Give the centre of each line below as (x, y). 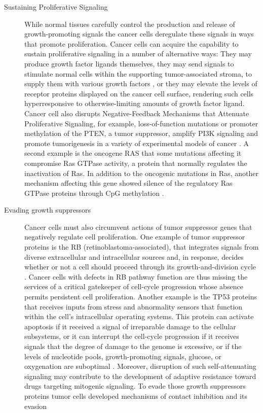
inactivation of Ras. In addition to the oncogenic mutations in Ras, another (141, 173)
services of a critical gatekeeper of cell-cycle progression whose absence (134, 286)
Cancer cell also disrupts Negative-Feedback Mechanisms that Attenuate (137, 113)
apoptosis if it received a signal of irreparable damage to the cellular (130, 326)
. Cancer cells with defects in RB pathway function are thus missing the (136, 276)
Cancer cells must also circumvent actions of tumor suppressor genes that (138, 227)
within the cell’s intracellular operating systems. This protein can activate (139, 316)
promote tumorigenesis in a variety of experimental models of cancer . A (137, 143)
